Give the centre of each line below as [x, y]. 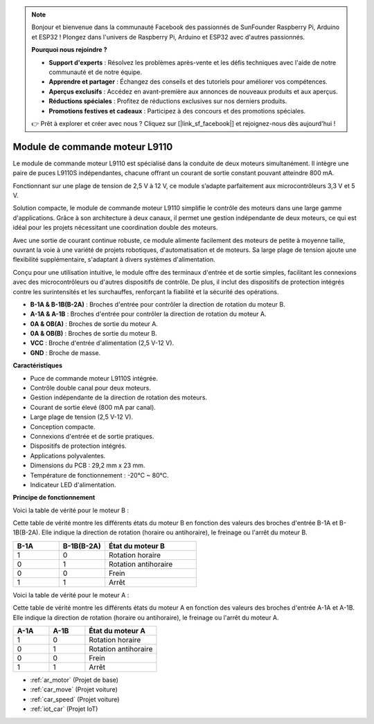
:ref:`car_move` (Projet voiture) [74, 689]
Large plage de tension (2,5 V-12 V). [82, 417]
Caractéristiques [37, 365]
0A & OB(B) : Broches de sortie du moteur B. [93, 334]
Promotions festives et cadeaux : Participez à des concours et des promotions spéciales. [177, 111]
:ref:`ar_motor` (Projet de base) [74, 680]
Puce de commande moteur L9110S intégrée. [94, 378]
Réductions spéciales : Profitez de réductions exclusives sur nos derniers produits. [168, 101]
